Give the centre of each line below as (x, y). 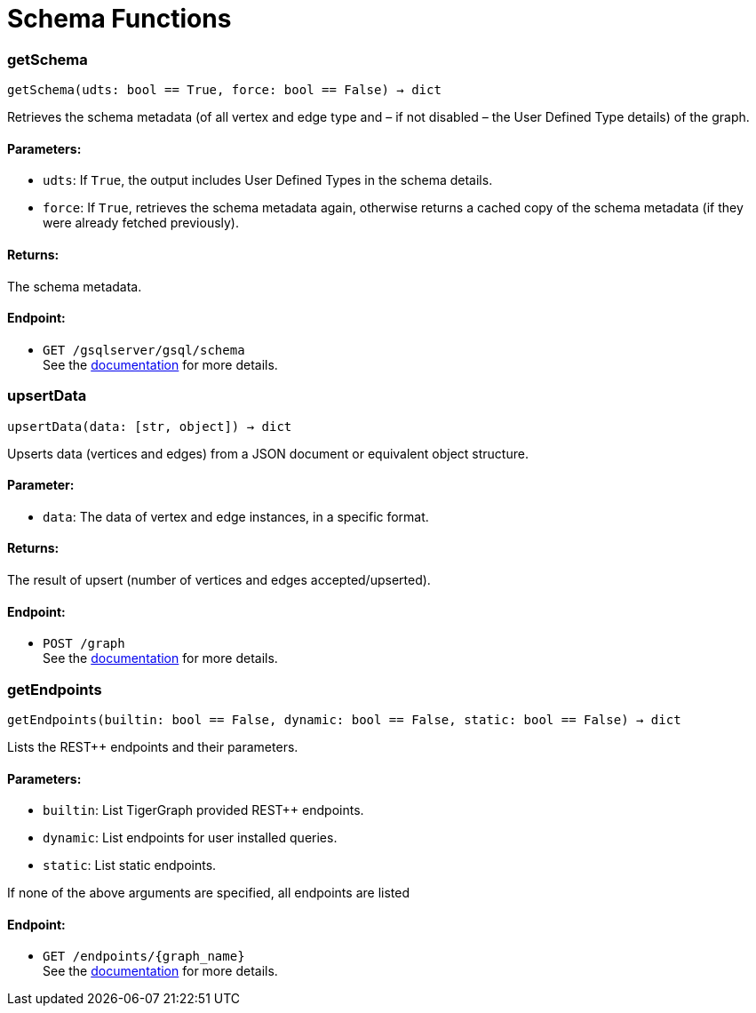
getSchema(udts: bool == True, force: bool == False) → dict (224, 90)
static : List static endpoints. (130, 865)
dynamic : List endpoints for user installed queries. (190, 838)
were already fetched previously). (141, 223)
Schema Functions (119, 19)
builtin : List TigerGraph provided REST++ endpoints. (203, 810)
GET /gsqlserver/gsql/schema (144, 350)
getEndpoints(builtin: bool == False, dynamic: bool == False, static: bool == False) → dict (344, 719)
